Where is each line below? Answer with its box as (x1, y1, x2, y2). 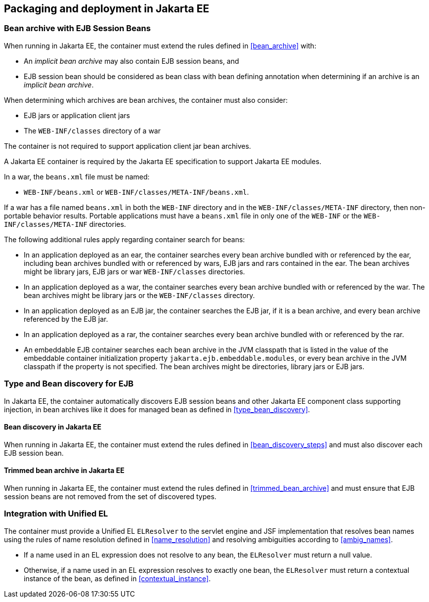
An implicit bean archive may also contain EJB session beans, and (24, 56, 239, 65)
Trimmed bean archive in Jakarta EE (4, 466, 125, 475)
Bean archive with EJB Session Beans (4, 23, 151, 34)
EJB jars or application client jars (24, 111, 130, 120)
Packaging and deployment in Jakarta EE (4, 2, 210, 15)
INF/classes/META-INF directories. (4, 219, 126, 228)
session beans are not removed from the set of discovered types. (4, 492, 216, 501)
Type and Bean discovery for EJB (4, 379, 134, 389)
